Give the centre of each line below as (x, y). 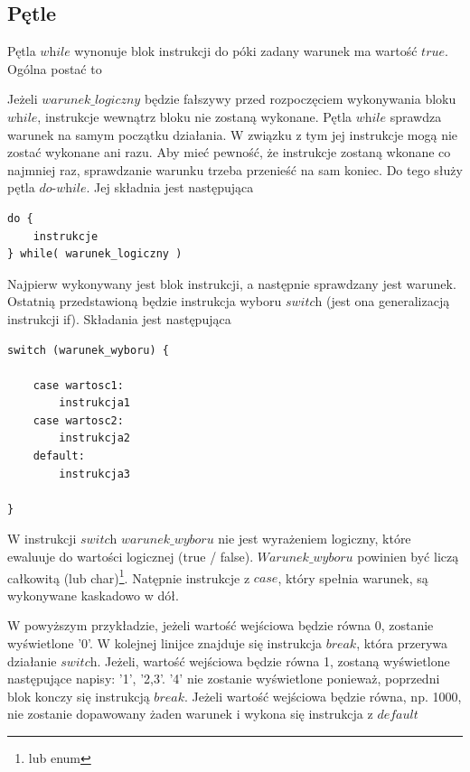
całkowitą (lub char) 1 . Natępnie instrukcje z (129, 576)
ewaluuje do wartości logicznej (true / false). (131, 557)
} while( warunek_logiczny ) (95, 254)
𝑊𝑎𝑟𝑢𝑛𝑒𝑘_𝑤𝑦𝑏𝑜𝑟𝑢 (305, 558)
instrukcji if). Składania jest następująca (119, 318)
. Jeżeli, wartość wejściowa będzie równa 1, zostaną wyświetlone (273, 660)
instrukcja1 (95, 403)
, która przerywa (402, 643)
